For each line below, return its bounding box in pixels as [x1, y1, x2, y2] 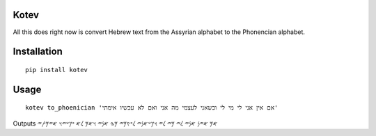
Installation [13, 46, 63, 58]
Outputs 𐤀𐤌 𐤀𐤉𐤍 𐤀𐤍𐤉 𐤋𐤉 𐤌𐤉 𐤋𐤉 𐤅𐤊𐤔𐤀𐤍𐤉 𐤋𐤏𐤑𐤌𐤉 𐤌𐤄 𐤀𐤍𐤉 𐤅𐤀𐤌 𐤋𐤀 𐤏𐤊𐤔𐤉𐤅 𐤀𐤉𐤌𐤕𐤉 [13, 119, 218, 128]
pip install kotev [25, 66, 88, 74]
